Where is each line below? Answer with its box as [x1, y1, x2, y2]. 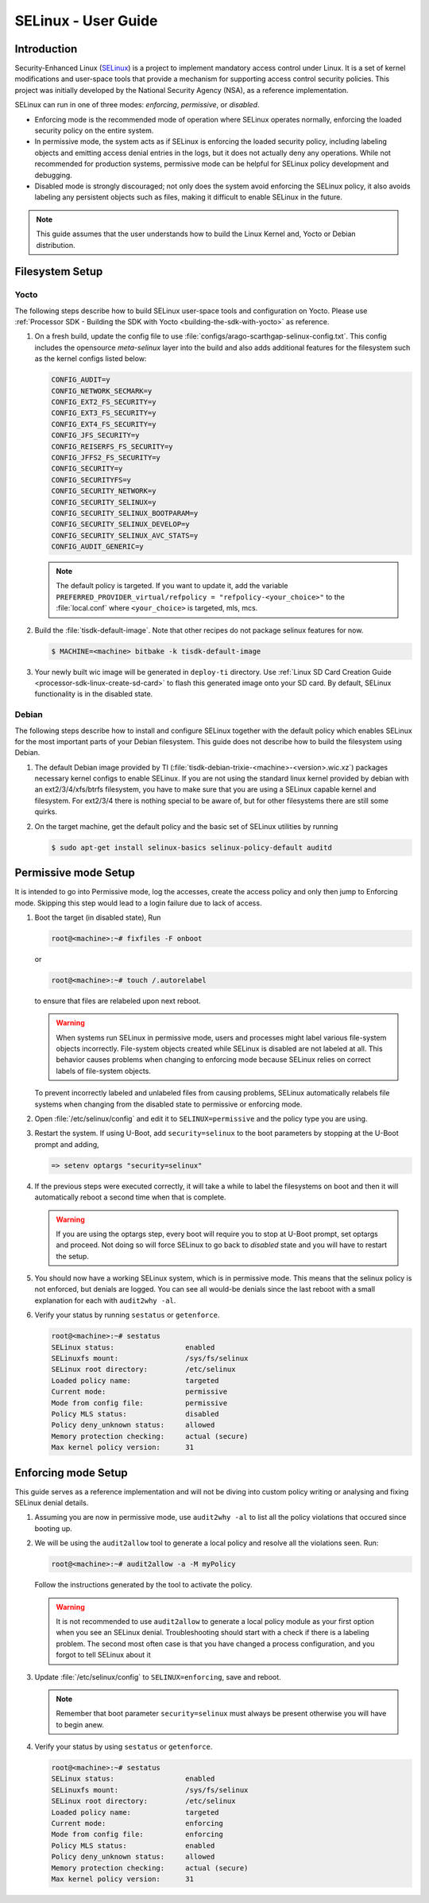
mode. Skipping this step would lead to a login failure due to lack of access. [14, 898, 262, 908]
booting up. [34, 1523, 73, 1533]
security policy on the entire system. [34, 126, 154, 135]
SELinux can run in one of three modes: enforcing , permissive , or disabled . [14, 100, 260, 110]
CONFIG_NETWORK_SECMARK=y [51, 386, 153, 395]
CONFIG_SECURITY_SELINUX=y [51, 498, 157, 506]
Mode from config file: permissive [51, 1398, 228, 1407]
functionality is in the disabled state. [34, 689, 153, 699]
